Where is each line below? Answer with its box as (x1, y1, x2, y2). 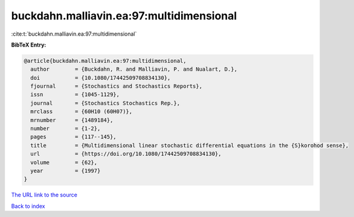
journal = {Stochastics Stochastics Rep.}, (30, 100, 181, 106)
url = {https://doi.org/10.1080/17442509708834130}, (30, 151, 222, 157)
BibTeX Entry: (11, 41, 47, 48)
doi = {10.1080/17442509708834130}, (30, 74, 171, 81)
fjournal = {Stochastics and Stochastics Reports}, (30, 83, 202, 90)
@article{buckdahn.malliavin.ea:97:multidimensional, (24, 57, 187, 64)
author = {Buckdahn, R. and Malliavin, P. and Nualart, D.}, (30, 66, 238, 73)
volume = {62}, (30, 159, 98, 166)
